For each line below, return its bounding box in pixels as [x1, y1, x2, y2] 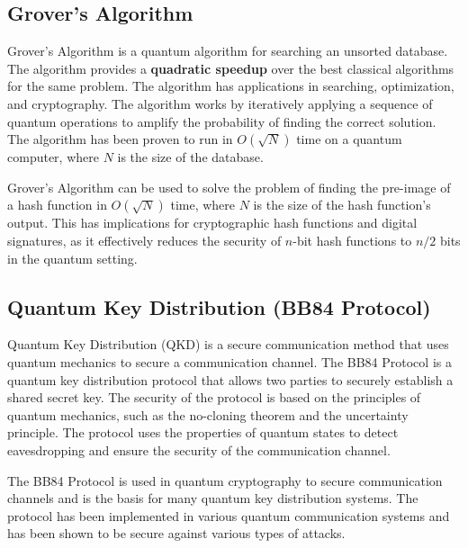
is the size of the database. [117, 148, 264, 166]
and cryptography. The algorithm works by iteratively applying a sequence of [7, 94, 433, 112]
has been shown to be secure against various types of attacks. [7, 524, 346, 543]
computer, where [7, 148, 99, 166]
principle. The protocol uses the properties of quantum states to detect [7, 423, 399, 442]
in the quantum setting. [7, 248, 138, 267]
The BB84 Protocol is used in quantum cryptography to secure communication [7, 471, 443, 490]
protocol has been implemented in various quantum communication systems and [7, 506, 450, 525]
